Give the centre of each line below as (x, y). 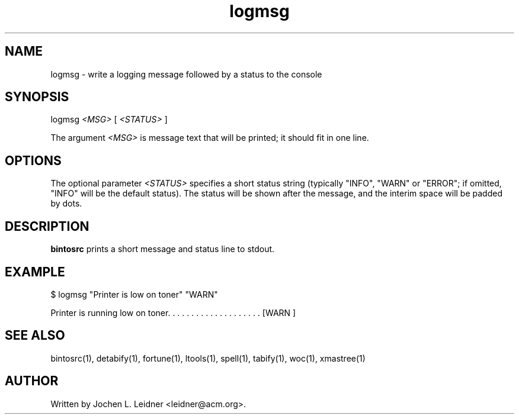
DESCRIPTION (47, 226)
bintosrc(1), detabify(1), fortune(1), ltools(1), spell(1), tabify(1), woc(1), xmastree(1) (208, 358)
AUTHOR (32, 381)
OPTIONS (33, 160)
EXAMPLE (35, 272)
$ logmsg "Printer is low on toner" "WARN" (134, 294)
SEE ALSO (35, 336)
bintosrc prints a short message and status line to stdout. (163, 249)
